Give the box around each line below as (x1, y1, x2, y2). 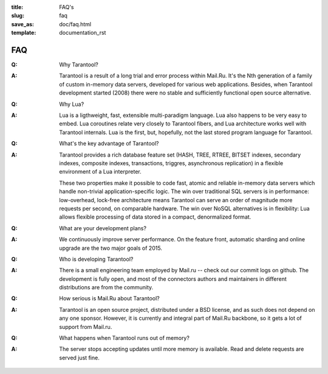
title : (11, 4, 24, 10)
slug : (11, 12, 24, 19)
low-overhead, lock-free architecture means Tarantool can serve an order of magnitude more (59, 196, 293, 203)
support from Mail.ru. (59, 323, 112, 330)
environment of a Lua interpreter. (59, 168, 142, 175)
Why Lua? (59, 101, 84, 108)
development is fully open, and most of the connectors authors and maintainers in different (59, 275, 287, 283)
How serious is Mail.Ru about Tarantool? (59, 295, 160, 302)
